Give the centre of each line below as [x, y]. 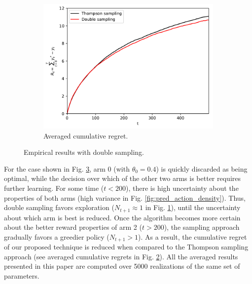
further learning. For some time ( [54, 188]
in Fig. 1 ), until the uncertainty [193, 207]
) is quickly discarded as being [202, 168]
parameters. [22, 276]
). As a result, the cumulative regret [192, 236]
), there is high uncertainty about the [182, 188]
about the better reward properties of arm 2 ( [73, 227]
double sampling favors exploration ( [59, 207]
